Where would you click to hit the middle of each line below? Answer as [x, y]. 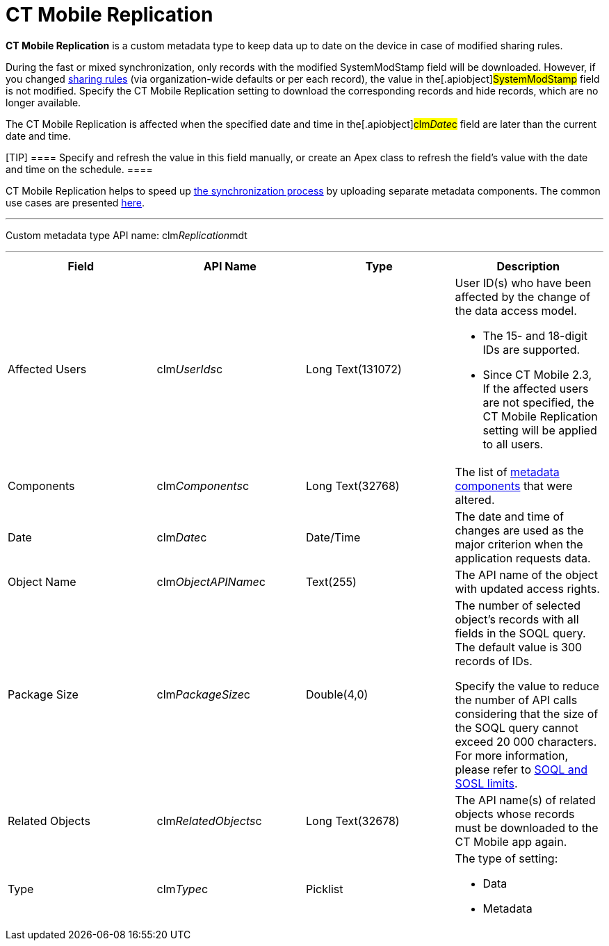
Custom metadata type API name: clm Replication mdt [127, 235]
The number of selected [518, 605]
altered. [475, 499]
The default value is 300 [519, 647]
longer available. [43, 102]
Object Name [42, 581]
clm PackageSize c [203, 694]
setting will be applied [540, 430]
